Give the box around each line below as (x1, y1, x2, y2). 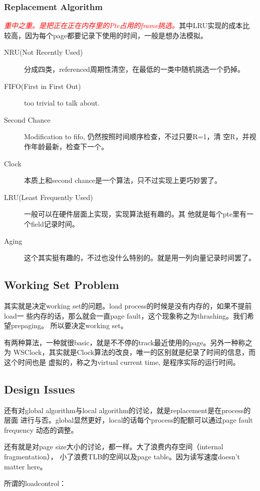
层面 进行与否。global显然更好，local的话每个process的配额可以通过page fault (4, 415, 253, 425)
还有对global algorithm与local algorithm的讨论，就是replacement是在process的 (4, 405, 251, 415)
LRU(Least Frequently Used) (4, 191, 93, 202)
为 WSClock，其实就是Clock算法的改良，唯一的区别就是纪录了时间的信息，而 (4, 347, 256, 357)
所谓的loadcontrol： (4, 478, 67, 488)
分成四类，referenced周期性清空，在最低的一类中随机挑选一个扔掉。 (24, 64, 244, 74)
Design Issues (4, 381, 75, 397)
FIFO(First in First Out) (4, 80, 81, 91)
